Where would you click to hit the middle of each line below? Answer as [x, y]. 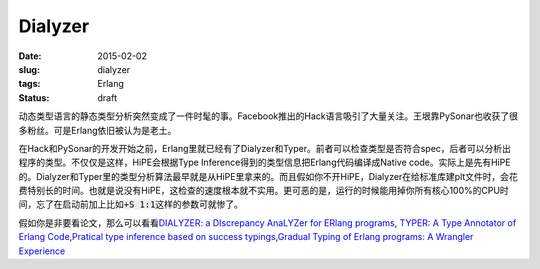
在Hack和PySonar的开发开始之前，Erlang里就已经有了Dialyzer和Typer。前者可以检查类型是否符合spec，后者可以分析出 [265, 148]
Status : [34, 97]
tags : [29, 84]
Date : [30, 56]
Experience [42, 251]
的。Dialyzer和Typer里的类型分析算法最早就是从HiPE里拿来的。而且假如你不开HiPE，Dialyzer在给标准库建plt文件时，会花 [268, 176]
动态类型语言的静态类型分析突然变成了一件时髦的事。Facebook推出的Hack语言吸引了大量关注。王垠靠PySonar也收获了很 [268, 116]
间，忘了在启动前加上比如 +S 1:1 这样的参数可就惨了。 [131, 204]
